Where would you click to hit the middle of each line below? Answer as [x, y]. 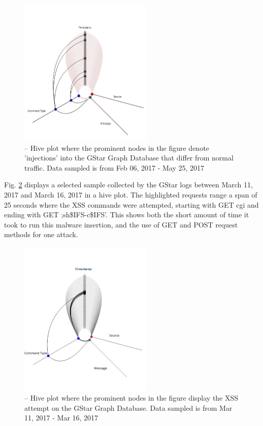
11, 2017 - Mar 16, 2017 [61, 418]
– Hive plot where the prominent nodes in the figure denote [117, 148]
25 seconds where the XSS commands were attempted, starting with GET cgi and [131, 204]
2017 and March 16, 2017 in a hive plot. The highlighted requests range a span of [131, 195]
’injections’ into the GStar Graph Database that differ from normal [129, 158]
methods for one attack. [41, 234]
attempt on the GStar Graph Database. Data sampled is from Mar [128, 407]
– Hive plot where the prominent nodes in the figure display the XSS [131, 398]
